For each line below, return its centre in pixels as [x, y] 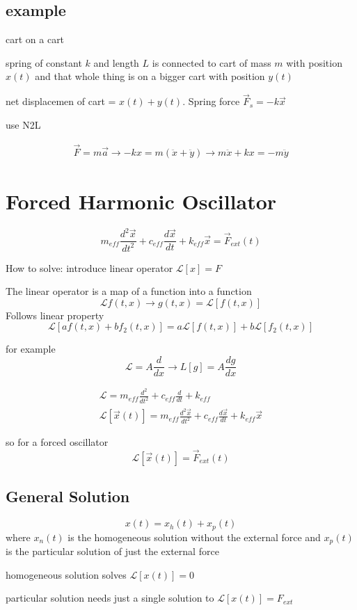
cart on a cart [35, 39]
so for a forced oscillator [57, 442]
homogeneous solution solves [66, 574]
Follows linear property [55, 315]
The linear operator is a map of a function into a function [129, 291]
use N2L [23, 124]
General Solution [68, 496]
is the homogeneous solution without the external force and [194, 537]
